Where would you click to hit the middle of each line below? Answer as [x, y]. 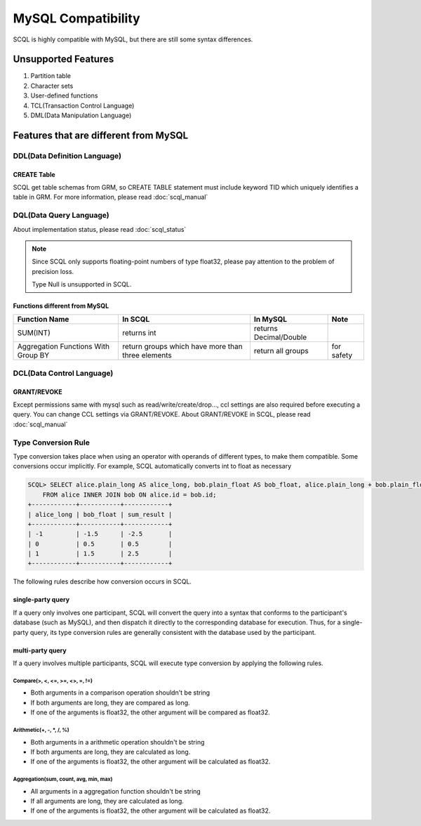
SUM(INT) [34, 333]
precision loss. [53, 271]
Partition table [51, 76]
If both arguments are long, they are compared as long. [110, 702]
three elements [147, 355]
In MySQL [270, 320]
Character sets [52, 86]
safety [342, 355]
